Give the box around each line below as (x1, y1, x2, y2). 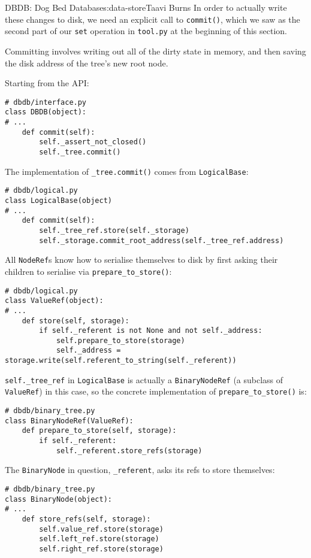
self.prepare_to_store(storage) (56, 336, 185, 345)
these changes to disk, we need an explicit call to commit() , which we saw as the (5, 13, 300, 25)
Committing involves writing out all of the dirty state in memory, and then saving (5, 44, 306, 57)
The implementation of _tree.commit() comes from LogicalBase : (5, 165, 249, 177)
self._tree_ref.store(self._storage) (39, 226, 189, 235)
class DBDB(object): (5, 108, 87, 117)
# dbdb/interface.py (5, 98, 87, 107)
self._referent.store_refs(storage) (56, 446, 203, 455)
